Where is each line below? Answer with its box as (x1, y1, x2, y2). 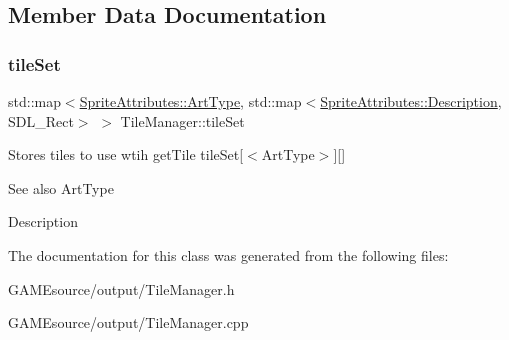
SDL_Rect (8, 110, 74, 131)
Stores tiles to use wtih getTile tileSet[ (8, 144, 244, 165)
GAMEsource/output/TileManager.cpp (8, 312, 249, 333)
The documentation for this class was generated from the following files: (8, 244, 449, 265)
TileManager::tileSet (120, 110, 245, 131)
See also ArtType (8, 177, 114, 198)
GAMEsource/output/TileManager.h (8, 278, 235, 299)
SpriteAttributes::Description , (320, 91, 502, 111)
